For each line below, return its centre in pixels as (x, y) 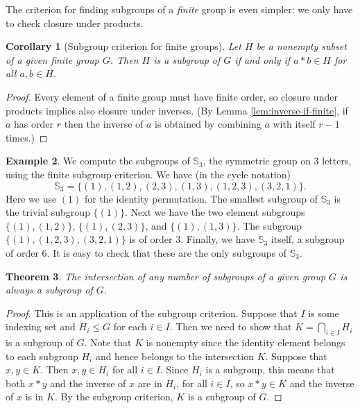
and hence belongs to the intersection (174, 356)
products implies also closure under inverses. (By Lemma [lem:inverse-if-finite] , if (177, 110)
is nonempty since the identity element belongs (246, 342)
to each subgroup (42, 356)
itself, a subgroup (308, 239)
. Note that (108, 342)
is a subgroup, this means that (270, 369)
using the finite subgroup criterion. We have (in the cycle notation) (148, 174)
